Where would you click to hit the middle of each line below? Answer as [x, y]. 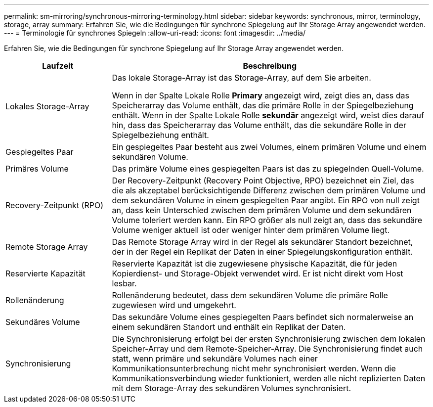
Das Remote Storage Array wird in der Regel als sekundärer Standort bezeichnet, [262, 242]
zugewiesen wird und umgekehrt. [174, 305]
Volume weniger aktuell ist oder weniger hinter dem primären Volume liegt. [251, 230]
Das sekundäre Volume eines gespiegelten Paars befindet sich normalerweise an [263, 317]
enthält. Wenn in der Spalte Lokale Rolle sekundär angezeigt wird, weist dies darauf [268, 115]
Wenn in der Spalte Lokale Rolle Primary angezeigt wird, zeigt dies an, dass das [260, 95]
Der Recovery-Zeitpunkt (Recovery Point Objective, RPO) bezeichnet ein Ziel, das [263, 181]
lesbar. [124, 283]
